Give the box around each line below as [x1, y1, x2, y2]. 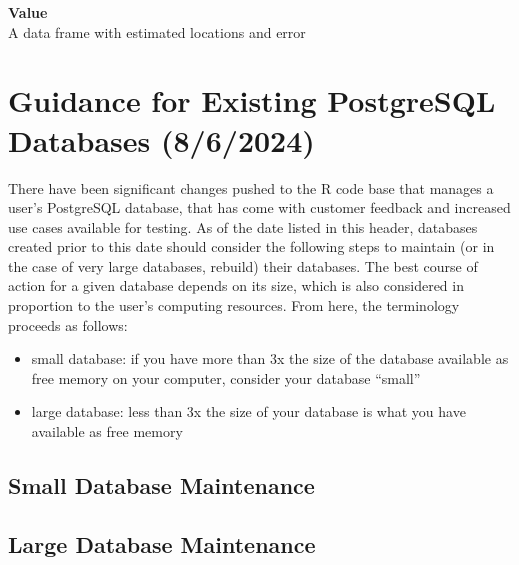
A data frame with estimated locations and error [8, 21, 306, 42]
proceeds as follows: [8, 314, 128, 335]
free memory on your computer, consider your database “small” [31, 367, 421, 388]
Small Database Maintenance [8, 470, 315, 501]
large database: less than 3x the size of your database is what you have [31, 401, 466, 422]
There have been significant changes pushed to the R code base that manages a [8, 177, 494, 198]
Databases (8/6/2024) [8, 119, 315, 160]
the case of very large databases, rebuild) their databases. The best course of [8, 255, 478, 276]
